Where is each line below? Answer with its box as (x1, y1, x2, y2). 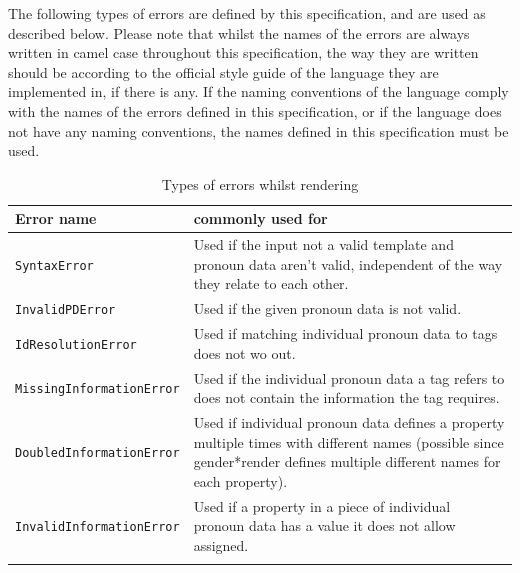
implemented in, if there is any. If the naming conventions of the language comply (8, 81, 509, 102)
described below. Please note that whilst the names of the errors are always (8, 22, 470, 43)
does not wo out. (193, 342, 296, 363)
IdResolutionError (15, 337, 137, 352)
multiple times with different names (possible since (193, 431, 504, 452)
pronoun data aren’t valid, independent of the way (193, 253, 503, 274)
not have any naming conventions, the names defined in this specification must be (8, 120, 509, 141)
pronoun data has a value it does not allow (193, 515, 456, 536)
